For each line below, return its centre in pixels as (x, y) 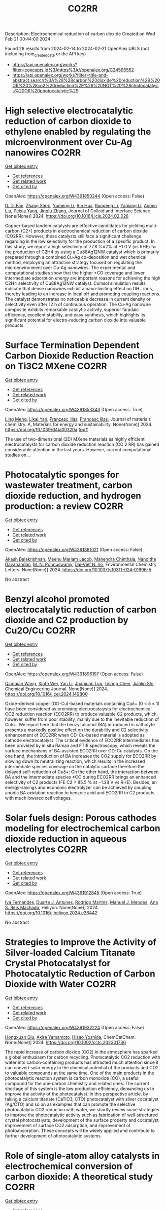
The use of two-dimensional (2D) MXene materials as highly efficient (75, 439)
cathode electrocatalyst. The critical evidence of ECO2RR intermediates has (82, 740)
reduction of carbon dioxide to (68, 121)
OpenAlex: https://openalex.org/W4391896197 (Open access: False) (74, 674)
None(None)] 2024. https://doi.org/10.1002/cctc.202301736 (66, 1042)
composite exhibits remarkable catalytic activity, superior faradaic (72, 310)
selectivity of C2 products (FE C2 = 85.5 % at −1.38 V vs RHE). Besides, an (81, 782)
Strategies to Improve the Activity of (81, 942)
